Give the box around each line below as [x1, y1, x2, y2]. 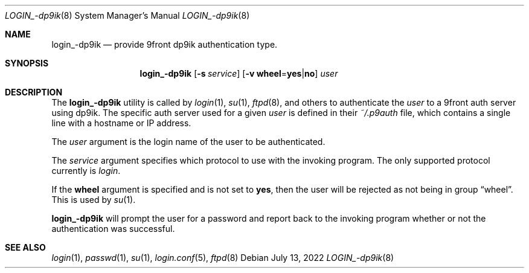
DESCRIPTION [5, 87, 63, 97]
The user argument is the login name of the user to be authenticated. [51, 136, 325, 147]
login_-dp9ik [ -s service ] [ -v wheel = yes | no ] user [139, 68, 338, 79]
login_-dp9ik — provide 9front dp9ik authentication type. [51, 39, 278, 50]
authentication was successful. [51, 223, 175, 234]
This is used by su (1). [51, 194, 136, 205]
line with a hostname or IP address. [51, 118, 191, 128]
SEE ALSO [5, 242, 46, 252]
